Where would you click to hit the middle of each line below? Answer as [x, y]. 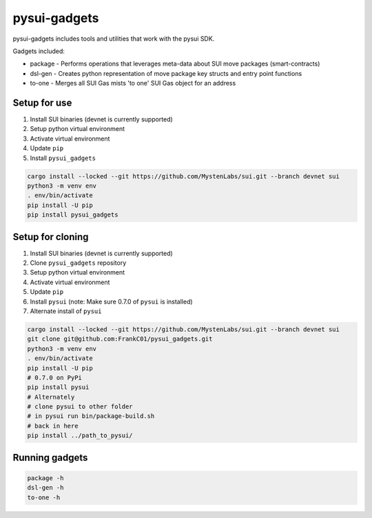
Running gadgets [50, 458]
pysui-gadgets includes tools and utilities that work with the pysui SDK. [114, 39]
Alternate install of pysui [66, 311]
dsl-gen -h [45, 488]
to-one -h [44, 497]
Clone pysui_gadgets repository [78, 263]
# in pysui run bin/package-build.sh [91, 416]
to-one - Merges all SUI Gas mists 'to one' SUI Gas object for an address [133, 83]
